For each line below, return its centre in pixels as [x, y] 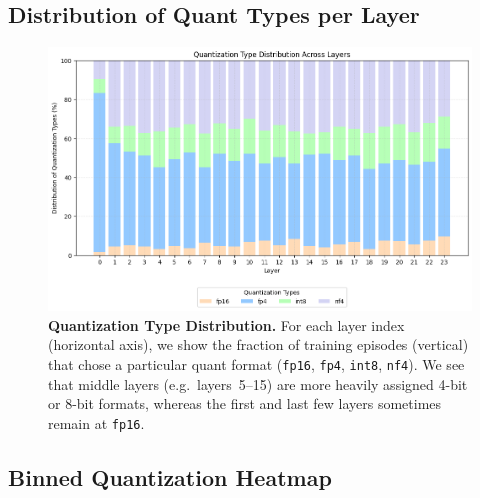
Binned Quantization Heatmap [170, 476]
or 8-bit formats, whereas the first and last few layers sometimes [245, 403]
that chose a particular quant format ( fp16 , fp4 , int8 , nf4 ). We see [256, 364]
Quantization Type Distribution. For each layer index [226, 324]
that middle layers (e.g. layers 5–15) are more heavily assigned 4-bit [258, 383]
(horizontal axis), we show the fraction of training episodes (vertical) [258, 344]
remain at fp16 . [96, 422]
